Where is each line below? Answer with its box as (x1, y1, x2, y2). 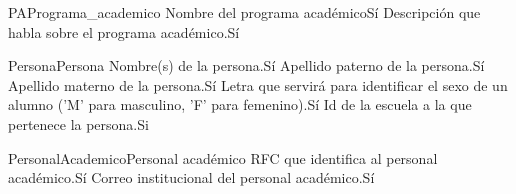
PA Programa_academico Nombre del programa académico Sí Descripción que (8, 2, 481, 22)
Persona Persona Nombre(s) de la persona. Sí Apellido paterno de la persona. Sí (8, 55, 485, 76)
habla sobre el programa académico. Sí (8, 21, 240, 42)
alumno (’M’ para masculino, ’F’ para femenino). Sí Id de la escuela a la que (8, 94, 472, 115)
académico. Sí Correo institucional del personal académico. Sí (8, 167, 375, 188)
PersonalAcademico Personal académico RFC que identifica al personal (8, 147, 438, 168)
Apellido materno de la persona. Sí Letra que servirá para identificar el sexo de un (8, 74, 508, 95)
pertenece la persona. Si (8, 113, 149, 134)
